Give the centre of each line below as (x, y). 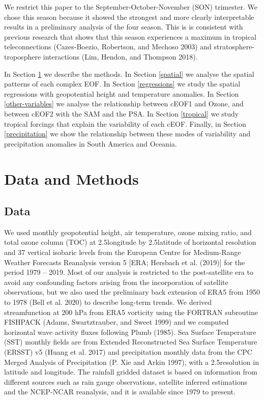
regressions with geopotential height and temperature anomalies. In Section (122, 93)
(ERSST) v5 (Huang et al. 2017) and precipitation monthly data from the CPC (128, 352)
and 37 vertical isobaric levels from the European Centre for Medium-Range (123, 252)
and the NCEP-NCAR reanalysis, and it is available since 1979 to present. (120, 392)
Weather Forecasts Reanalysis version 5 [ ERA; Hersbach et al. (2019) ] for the (125, 262)
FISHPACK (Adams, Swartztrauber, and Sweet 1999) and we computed (116, 322)
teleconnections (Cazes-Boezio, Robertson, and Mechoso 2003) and (108, 47)
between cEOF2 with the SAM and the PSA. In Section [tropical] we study (122, 113)
